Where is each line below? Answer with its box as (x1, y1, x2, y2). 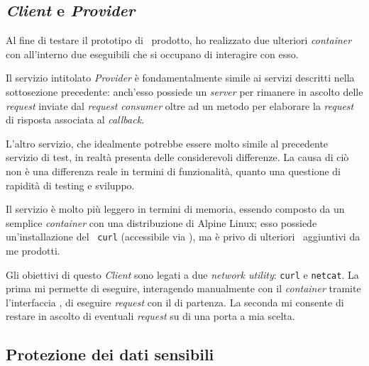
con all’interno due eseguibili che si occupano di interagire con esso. (6, 46, 299, 61)
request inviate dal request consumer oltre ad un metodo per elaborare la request (6, 98, 354, 113)
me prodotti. (6, 243, 60, 257)
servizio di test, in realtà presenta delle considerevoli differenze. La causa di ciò (6, 150, 349, 165)
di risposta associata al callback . (6, 112, 145, 127)
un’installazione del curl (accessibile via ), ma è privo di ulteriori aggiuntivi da (6, 229, 360, 244)
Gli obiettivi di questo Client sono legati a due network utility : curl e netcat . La (6, 267, 359, 282)
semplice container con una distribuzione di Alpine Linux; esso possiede (6, 215, 317, 230)
